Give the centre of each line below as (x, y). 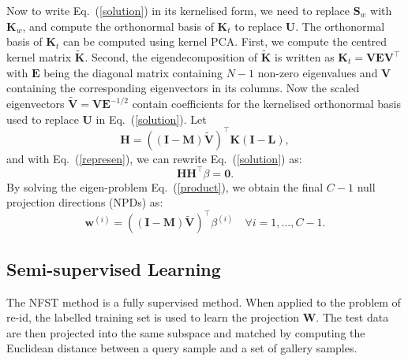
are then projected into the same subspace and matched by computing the (186, 332)
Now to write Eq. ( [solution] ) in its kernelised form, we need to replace (178, 10)
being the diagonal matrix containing (133, 72)
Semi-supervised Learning (114, 268)
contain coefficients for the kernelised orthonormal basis (266, 103)
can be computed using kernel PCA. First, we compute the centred (225, 41)
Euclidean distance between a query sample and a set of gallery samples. (182, 348)
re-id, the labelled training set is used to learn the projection (153, 317)
